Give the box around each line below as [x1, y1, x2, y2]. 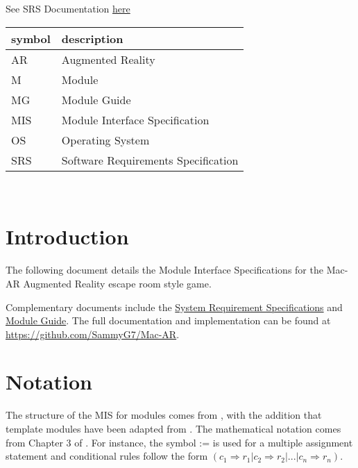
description [61, 30, 123, 47]
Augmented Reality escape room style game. [23, 276, 212, 290]
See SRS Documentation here [6, 1, 130, 15]
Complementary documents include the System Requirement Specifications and [6, 299, 343, 314]
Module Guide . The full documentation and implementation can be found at [6, 313, 331, 328]
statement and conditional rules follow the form [6, 449, 208, 463]
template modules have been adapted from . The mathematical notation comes [6, 421, 341, 435]
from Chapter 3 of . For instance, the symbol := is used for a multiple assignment [6, 435, 353, 449]
